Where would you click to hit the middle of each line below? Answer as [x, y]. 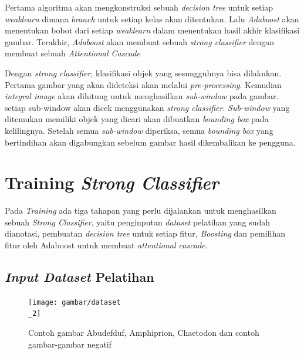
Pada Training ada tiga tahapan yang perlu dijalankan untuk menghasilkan [141, 210]
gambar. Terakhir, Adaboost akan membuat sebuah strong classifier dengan [140, 41]
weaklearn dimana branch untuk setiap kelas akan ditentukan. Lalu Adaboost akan [152, 18]
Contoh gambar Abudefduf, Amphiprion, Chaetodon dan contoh [144, 333]
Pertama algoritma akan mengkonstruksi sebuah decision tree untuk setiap [139, 7]
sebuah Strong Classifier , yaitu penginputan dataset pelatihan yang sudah [138, 222]
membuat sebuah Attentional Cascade [72, 53]
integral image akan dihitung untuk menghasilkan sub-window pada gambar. [142, 96]
